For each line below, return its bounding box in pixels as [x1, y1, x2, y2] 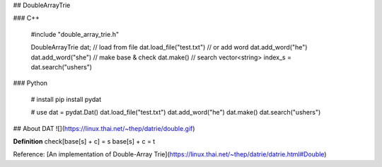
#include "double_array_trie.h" [30, 30, 120, 38]
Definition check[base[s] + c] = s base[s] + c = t [13, 137, 156, 145]
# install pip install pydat [30, 95, 102, 103]
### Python [13, 79, 48, 88]
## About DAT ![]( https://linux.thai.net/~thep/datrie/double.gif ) [13, 124, 195, 132]
